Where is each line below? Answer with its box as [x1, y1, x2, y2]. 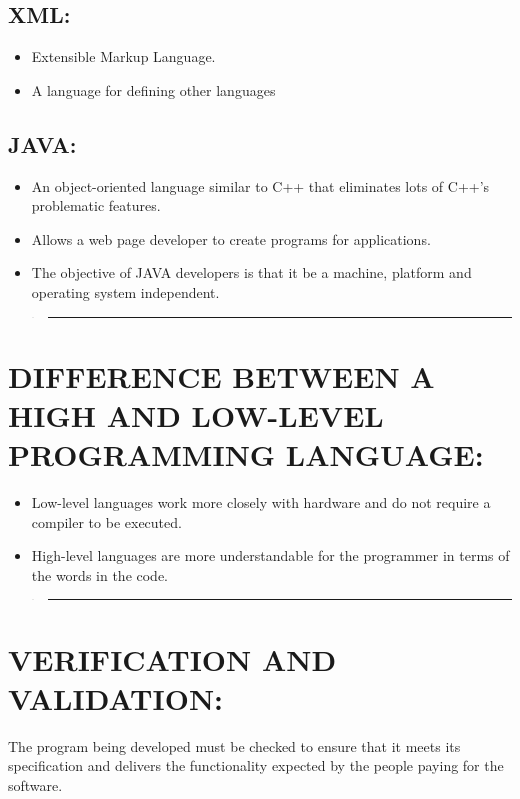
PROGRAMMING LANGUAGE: [8, 434, 484, 475]
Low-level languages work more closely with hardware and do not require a [31, 492, 491, 513]
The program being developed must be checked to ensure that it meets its [8, 735, 461, 756]
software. [8, 774, 63, 795]
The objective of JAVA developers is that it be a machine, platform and [31, 262, 472, 283]
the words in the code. [31, 564, 169, 585]
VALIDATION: [8, 677, 224, 718]
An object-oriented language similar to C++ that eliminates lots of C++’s [31, 175, 490, 196]
